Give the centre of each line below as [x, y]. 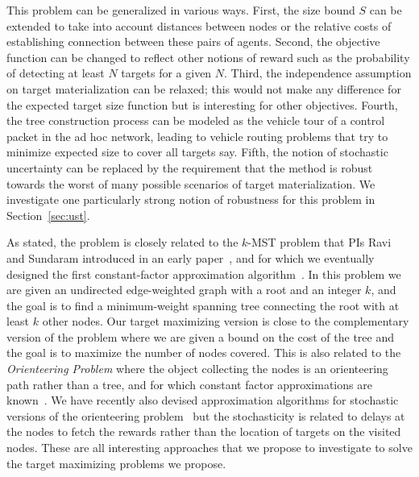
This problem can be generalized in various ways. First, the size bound [181, 10]
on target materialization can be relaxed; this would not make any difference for [204, 88]
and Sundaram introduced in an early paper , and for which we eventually [191, 257]
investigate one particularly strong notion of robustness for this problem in [191, 199]
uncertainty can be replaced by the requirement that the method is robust [190, 167]
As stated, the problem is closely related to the [122, 242]
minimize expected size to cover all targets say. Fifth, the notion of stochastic [197, 152]
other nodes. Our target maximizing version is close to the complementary [226, 321]
